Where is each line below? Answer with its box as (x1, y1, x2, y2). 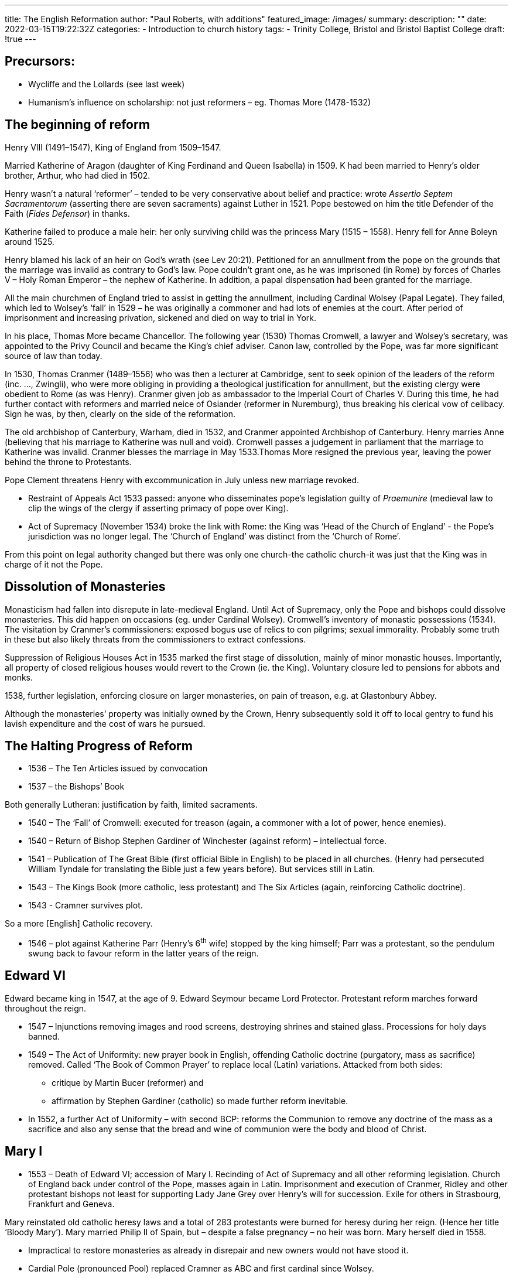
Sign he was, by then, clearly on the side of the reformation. (5, 408, 236, 419)
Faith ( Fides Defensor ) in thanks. (5, 208, 130, 218)
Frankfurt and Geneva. (28, 1198, 115, 1209)
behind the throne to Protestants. (5, 456, 132, 467)
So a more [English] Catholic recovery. (5, 918, 153, 929)
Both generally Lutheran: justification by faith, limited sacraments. (5, 799, 258, 810)
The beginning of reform (5, 117, 150, 132)
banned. (28, 1031, 60, 1041)
